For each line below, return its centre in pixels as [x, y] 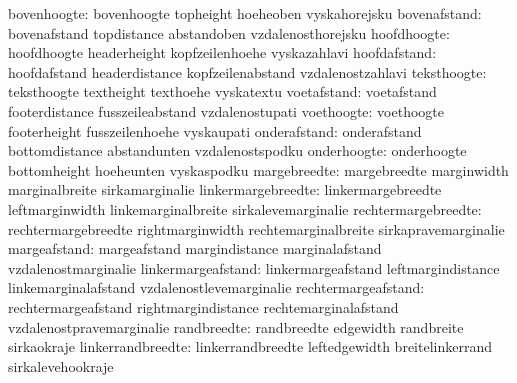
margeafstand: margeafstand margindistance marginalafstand [195, 248]
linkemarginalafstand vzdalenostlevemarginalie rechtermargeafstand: [216, 287]
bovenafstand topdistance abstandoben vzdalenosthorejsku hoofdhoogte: [229, 32]
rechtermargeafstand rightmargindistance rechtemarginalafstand [203, 306]
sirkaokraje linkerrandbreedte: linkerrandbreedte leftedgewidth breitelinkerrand [250, 346]
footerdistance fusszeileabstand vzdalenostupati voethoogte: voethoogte [226, 110]
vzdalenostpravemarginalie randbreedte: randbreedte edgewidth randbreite [236, 326]
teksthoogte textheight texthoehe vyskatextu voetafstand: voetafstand [222, 91]
